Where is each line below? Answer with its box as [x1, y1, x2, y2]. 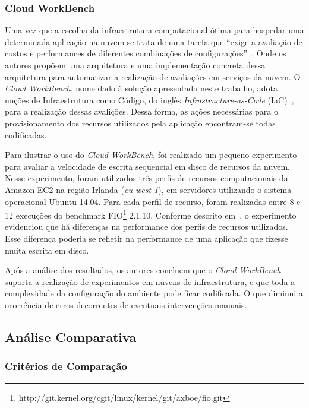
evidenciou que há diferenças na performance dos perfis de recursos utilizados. [5, 220, 288, 233]
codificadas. [5, 128, 47, 141]
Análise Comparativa [5, 327, 137, 346]
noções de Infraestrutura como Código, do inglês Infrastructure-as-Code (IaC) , [5, 93, 294, 106]
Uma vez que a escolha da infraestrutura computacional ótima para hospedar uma [5, 24, 304, 36]
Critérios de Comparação [5, 359, 127, 374]
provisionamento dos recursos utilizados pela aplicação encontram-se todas [5, 116, 276, 129]
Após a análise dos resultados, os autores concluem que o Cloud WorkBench [5, 264, 281, 276]
